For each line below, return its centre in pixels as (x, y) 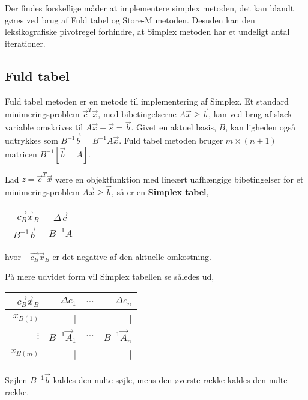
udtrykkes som (32, 140)
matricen (21, 153)
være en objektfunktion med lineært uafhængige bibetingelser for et (180, 179)
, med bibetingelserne (137, 114)
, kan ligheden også (261, 127)
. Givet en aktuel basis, (174, 127)
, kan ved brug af (240, 114)
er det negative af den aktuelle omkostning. (132, 256)
